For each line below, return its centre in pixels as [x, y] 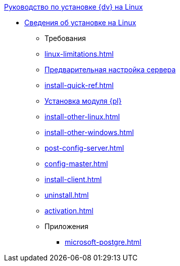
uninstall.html [67, 195]
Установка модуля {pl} [83, 101]
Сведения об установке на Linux [80, 23]
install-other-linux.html [82, 117]
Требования [65, 38]
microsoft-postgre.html [103, 242]
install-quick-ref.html [79, 85]
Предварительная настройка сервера [110, 70]
